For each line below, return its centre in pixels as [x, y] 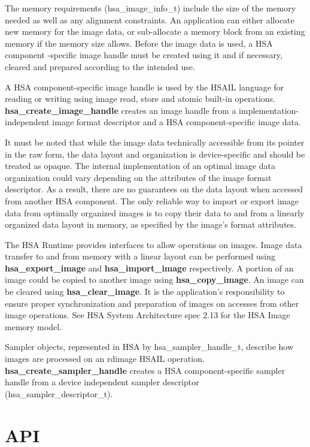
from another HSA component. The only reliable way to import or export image [152, 200]
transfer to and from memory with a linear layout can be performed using [140, 256]
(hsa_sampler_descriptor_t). [59, 393]
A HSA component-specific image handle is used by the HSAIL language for [145, 87]
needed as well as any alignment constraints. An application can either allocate [150, 19]
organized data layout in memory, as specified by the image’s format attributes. [151, 224]
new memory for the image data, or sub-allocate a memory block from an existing [155, 31]
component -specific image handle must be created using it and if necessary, [144, 55]
